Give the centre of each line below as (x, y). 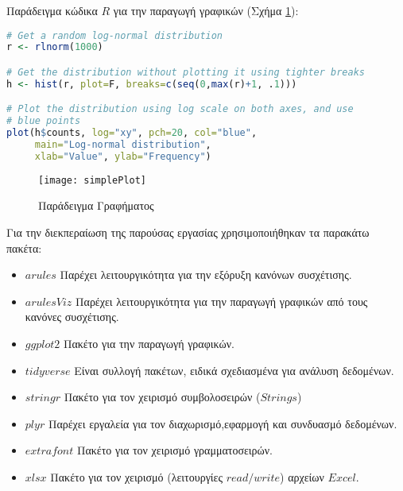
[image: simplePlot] (93, 180)
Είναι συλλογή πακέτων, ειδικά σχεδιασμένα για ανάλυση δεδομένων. (234, 370)
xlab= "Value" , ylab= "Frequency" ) (123, 156)
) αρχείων (302, 476)
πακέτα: (24, 247)
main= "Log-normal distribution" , (123, 145)
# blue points (44, 121)
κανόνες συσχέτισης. (72, 317)
